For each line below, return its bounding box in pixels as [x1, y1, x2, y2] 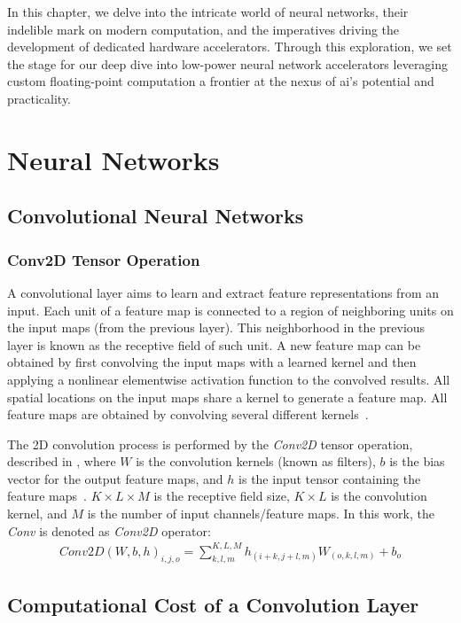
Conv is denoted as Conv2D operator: [7, 521, 211, 540]
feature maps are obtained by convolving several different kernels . [7, 405, 369, 424]
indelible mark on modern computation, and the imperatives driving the [7, 19, 400, 38]
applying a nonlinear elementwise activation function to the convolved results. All [7, 370, 450, 388]
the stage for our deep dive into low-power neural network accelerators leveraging [7, 54, 449, 73]
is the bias [389, 452, 445, 471]
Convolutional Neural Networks [7, 202, 304, 230]
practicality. [7, 89, 72, 107]
